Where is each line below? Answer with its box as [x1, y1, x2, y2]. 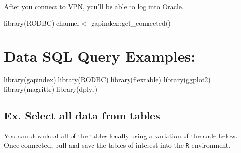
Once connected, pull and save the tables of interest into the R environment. [4, 140, 231, 150]
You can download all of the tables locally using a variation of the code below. [4, 130, 238, 140]
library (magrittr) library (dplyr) [4, 84, 98, 94]
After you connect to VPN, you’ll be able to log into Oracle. [4, 1, 184, 11]
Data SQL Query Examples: [4, 46, 196, 66]
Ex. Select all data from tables [4, 107, 160, 122]
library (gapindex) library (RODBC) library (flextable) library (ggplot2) [4, 74, 211, 85]
